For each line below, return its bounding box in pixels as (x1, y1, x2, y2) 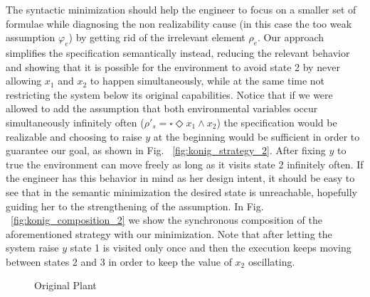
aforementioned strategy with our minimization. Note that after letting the (6, 226, 332, 241)
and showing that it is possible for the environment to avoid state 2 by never (6, 59, 340, 74)
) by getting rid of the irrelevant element (68, 30, 245, 45)
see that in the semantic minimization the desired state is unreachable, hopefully (6, 184, 357, 199)
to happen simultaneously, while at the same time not (90, 73, 325, 88)
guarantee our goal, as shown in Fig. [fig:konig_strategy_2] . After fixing (6, 143, 326, 158)
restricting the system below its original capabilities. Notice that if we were (6, 87, 333, 102)
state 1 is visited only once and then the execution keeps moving (70, 240, 351, 255)
